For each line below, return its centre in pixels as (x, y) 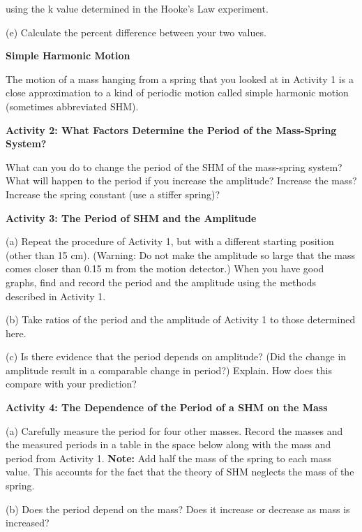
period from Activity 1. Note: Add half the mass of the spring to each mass (168, 458)
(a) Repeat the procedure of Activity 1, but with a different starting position (170, 241)
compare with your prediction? (71, 384)
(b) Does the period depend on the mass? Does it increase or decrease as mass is (178, 509)
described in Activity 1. (56, 296)
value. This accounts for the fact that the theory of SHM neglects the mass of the (180, 472)
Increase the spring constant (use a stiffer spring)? (113, 194)
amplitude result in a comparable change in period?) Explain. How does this (169, 370)
